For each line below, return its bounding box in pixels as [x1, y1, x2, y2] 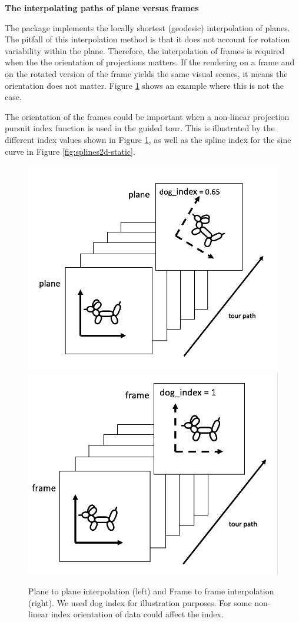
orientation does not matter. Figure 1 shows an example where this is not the [5, 79, 284, 91]
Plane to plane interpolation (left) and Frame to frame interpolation [28, 585, 274, 597]
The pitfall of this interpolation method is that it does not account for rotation [5, 33, 290, 45]
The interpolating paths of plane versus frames [5, 2, 199, 14]
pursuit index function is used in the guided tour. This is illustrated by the [5, 122, 275, 134]
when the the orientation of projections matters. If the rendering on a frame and [5, 56, 295, 68]
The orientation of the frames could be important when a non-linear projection [5, 110, 290, 122]
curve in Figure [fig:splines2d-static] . [5, 145, 135, 157]
